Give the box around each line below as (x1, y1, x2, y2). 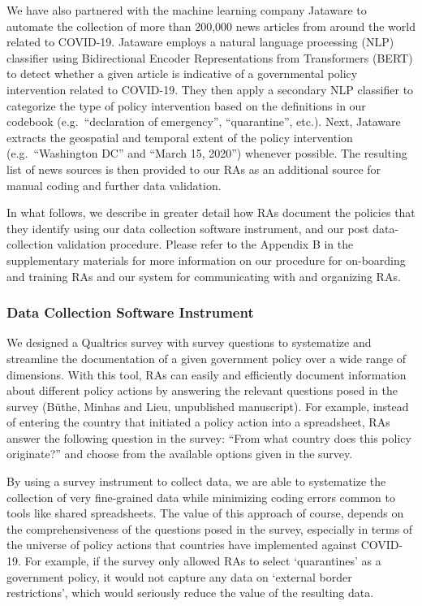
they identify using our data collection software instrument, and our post (6, 219, 369, 236)
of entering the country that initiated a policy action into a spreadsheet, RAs (6, 413, 390, 431)
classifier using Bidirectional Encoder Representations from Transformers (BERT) (6, 49, 413, 66)
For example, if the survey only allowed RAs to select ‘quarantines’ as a (24, 552, 381, 569)
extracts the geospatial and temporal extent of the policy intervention (6, 128, 353, 145)
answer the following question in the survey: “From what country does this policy (6, 429, 411, 446)
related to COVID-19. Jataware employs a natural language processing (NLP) (6, 33, 394, 50)
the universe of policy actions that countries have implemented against (6, 536, 358, 553)
